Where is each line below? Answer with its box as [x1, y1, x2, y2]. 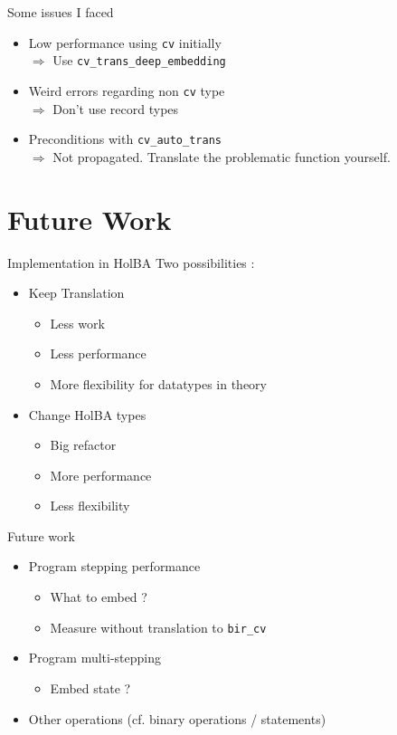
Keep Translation [28, 283, 125, 302]
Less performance [50, 344, 147, 363]
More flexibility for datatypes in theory [50, 374, 267, 393]
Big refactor [50, 435, 117, 454]
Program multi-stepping [28, 648, 161, 667]
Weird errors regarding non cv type [28, 81, 225, 100]
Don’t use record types [52, 99, 179, 118]
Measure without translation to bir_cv [50, 617, 267, 636]
